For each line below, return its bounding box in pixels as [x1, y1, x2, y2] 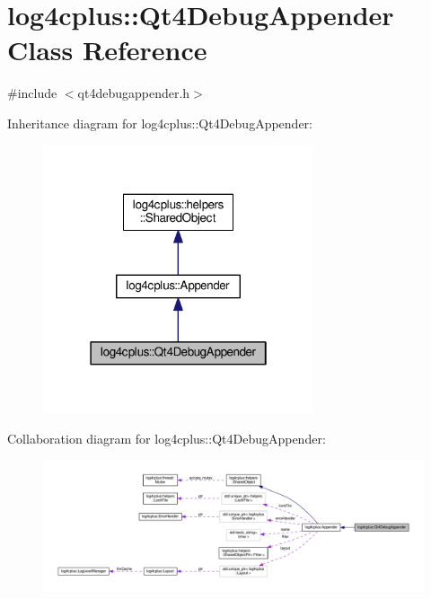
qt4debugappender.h [77, 84, 190, 102]
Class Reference [7, 31, 207, 68]
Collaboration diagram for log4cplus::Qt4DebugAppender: [7, 428, 326, 447]
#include [7, 84, 57, 102]
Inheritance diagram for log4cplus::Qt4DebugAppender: [7, 113, 312, 132]
